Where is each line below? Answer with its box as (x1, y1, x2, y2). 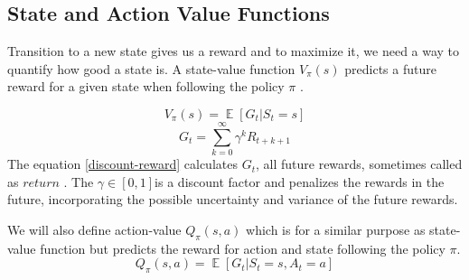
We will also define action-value (7, 219, 182, 238)
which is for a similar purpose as (246, 219, 426, 238)
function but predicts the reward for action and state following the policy (40, 238, 446, 257)
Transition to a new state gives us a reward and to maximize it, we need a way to (7, 42, 460, 61)
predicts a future (344, 59, 436, 78)
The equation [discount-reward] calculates (7, 154, 238, 173)
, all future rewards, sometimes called (255, 154, 463, 173)
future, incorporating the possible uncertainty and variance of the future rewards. (7, 190, 458, 209)
